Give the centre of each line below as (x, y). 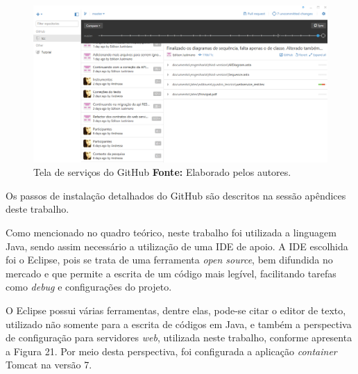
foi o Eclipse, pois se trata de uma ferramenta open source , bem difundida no (169, 260)
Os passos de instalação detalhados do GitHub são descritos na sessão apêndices (176, 195)
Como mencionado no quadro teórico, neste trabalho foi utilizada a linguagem (171, 233)
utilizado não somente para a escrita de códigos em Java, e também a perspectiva (179, 324)
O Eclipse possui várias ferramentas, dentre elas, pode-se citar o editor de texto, (176, 310)
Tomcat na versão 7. (49, 365)
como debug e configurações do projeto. (89, 287)
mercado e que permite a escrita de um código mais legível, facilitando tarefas (171, 273)
